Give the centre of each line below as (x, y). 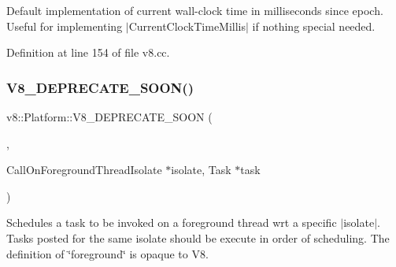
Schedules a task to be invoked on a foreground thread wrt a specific (172, 222)
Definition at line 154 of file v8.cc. (88, 52)
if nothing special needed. (314, 26)
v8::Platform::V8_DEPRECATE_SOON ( (109, 117)
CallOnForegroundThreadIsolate (84, 170)
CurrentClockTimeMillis (187, 26)
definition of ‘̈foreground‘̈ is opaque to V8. (107, 253)
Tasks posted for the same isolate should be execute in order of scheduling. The (198, 237)
